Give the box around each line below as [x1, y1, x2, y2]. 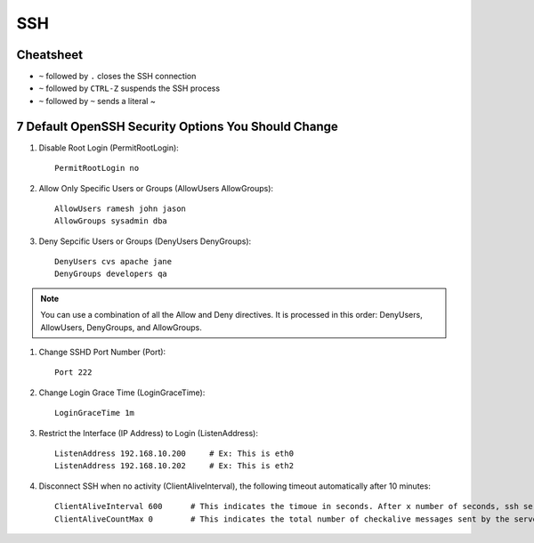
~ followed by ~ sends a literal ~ [38, 95, 156, 106]
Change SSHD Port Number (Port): [38, 347, 166, 358]
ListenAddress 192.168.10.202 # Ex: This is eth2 [54, 461, 294, 471]
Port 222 [54, 368, 93, 377]
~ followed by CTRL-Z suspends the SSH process [38, 83, 221, 93]
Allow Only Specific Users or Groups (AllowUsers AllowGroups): [38, 182, 274, 193]
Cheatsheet [16, 47, 84, 62]
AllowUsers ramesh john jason [54, 203, 187, 214]
